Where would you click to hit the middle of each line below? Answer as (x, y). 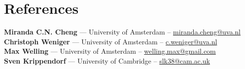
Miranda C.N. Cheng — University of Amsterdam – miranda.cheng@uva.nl (122, 32)
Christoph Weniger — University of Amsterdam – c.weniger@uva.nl (111, 41)
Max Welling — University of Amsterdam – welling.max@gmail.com (110, 51)
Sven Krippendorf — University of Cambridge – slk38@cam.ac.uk (107, 60)
